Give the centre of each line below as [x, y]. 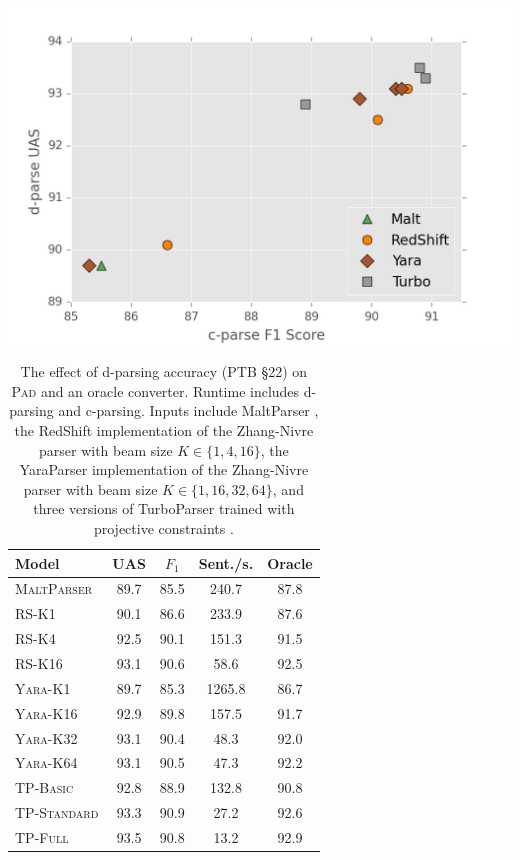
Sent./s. [226, 562]
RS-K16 [39, 662]
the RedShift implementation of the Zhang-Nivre [164, 430]
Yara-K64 [46, 762]
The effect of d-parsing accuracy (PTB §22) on [164, 371]
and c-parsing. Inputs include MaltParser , [188, 410]
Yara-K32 [46, 737]
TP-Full [42, 836]
